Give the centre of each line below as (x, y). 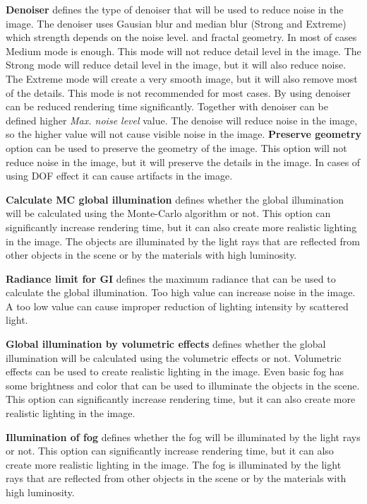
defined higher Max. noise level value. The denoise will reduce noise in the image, (182, 120)
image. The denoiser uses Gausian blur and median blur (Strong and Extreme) (176, 23)
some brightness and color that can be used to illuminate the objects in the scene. (183, 385)
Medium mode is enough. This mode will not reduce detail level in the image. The (183, 51)
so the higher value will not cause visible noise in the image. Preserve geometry (183, 134)
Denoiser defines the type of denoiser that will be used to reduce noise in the (175, 9)
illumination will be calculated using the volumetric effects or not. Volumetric (174, 357)
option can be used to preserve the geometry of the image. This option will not (176, 147)
